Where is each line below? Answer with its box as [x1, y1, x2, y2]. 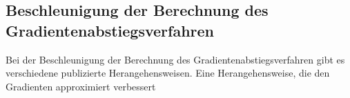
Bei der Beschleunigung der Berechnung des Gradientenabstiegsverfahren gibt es [6, 52, 345, 66]
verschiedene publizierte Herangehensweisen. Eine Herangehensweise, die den [6, 66, 330, 80]
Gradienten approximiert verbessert [6, 79, 156, 93]
